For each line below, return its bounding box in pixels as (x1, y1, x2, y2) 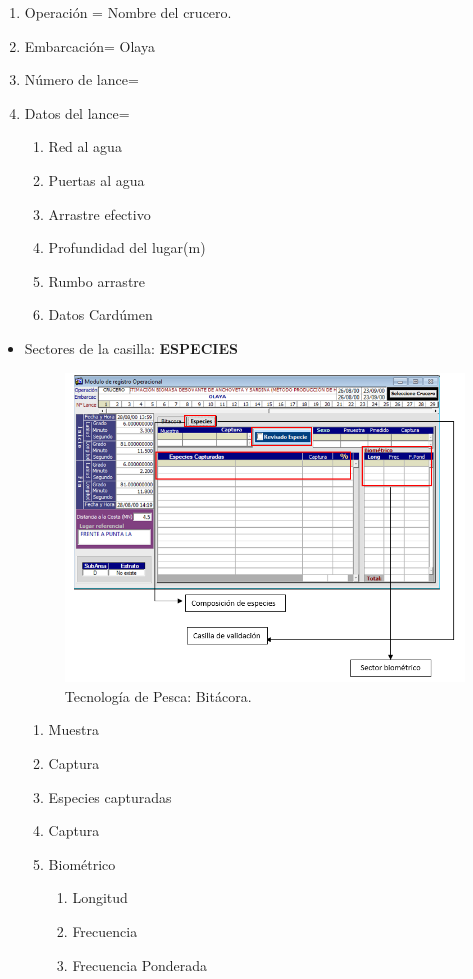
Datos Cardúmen (48, 304, 153, 325)
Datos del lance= (24, 102, 130, 123)
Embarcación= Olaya (24, 35, 155, 56)
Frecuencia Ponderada (72, 954, 208, 975)
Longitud (72, 887, 128, 908)
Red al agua (48, 136, 122, 157)
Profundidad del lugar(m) (48, 237, 206, 258)
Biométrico (48, 853, 116, 874)
